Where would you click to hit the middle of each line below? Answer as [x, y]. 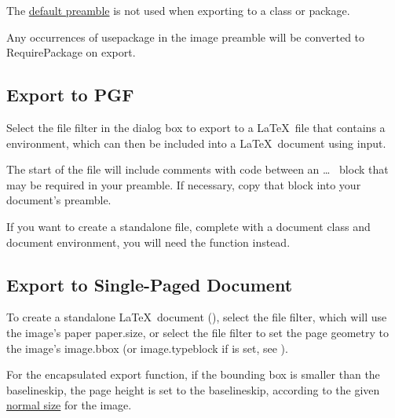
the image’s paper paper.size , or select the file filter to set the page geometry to [197, 332]
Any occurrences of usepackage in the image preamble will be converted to [186, 37]
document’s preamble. [59, 200]
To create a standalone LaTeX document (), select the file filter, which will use [197, 317]
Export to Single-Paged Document [150, 284]
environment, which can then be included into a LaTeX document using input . [196, 143]
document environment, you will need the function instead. [148, 242]
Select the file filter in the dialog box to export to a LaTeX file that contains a [196, 127]
